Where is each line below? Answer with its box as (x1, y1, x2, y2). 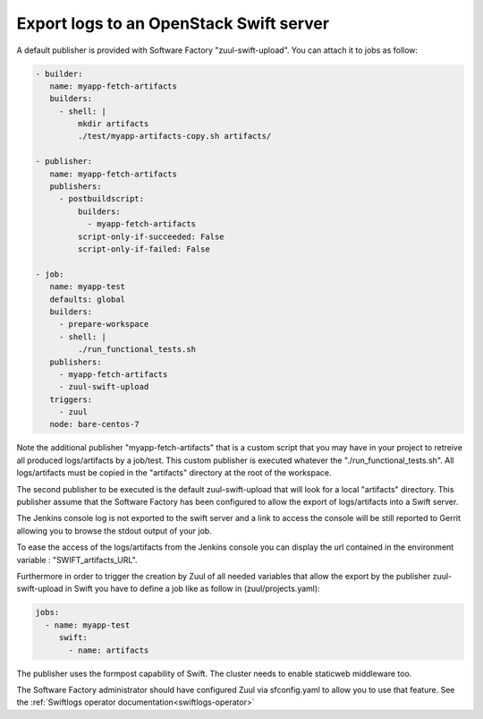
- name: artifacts (68, 645, 149, 655)
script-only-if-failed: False (77, 244, 210, 254)
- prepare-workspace (58, 319, 149, 330)
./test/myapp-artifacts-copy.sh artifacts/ (77, 131, 272, 141)
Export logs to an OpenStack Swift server (16, 13, 330, 33)
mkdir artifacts (77, 119, 149, 129)
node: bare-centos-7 (49, 419, 140, 430)
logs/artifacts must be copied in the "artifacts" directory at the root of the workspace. (16, 467, 332, 478)
